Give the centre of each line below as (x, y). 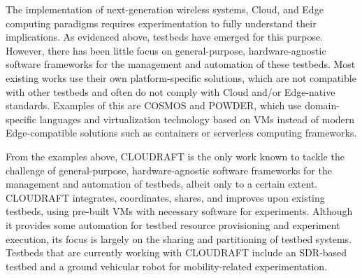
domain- (322, 105)
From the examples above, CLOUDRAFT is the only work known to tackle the (175, 156)
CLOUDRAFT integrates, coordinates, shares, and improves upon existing (165, 197)
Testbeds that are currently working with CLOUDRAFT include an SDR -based (176, 252)
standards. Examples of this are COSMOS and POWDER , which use (154, 105)
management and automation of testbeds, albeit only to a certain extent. (162, 184)
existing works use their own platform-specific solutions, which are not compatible (181, 77)
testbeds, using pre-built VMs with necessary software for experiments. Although (179, 211)
